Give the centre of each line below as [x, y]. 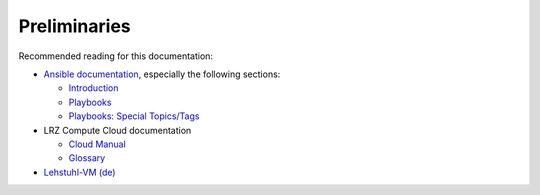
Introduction [93, 88]
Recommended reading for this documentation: [116, 56]
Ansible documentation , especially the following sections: [162, 74]
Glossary [87, 158]
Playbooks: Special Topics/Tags [134, 116]
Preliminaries [75, 26]
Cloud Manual [97, 144]
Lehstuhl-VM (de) [79, 172]
